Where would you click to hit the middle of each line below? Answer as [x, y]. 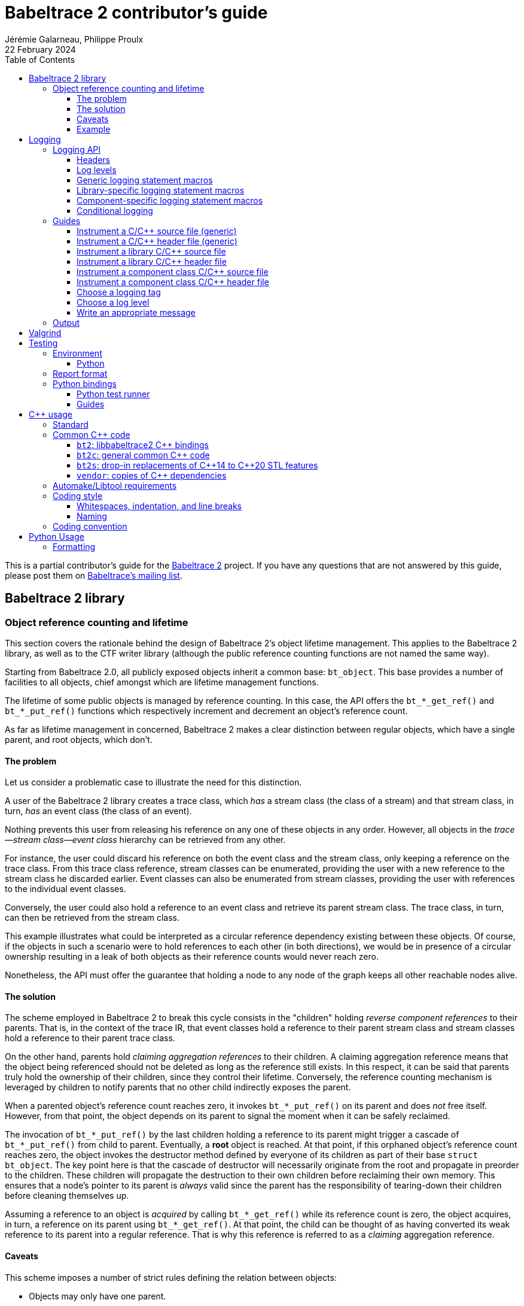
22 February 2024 [40, 49]
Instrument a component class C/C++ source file [173, 271]
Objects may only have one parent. [98, 1296]
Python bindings [85, 383]
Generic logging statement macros [145, 180]
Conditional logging [115, 210]
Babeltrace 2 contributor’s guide [136, 13]
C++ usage [51, 414]
